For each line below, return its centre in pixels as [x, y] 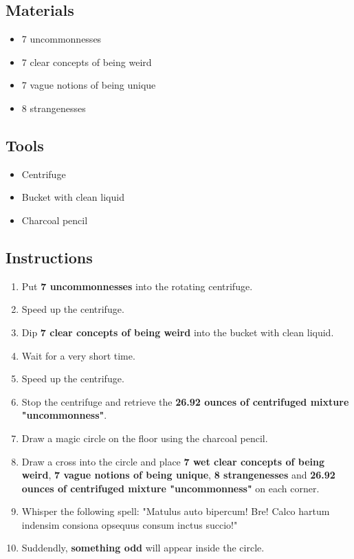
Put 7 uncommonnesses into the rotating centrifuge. [137, 286]
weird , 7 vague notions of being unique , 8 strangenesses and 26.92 [178, 475]
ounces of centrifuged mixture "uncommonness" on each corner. [170, 488]
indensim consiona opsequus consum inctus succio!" [130, 524]
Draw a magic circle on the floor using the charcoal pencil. [145, 438]
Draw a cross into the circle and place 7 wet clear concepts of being [173, 461]
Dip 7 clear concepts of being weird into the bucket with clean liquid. [178, 332]
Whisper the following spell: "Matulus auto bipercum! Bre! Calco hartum [176, 511]
